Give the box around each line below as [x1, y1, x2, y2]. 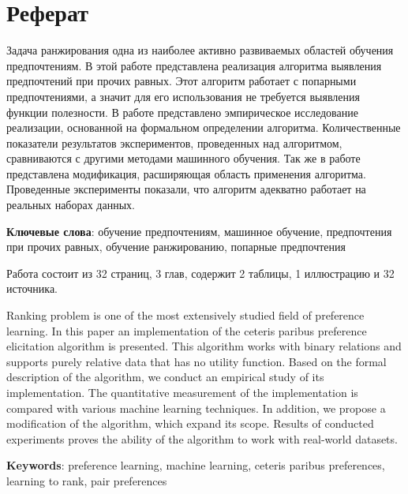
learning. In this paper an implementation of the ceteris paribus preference [6, 322, 367, 339]
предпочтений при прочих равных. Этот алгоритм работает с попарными [6, 73, 357, 89]
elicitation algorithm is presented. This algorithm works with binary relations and [6, 338, 402, 354]
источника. [6, 280, 58, 297]
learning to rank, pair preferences [6, 472, 167, 488]
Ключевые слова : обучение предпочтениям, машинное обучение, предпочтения [6, 223, 392, 239]
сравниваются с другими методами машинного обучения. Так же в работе [6, 150, 361, 167]
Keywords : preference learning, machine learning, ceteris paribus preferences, [6, 457, 385, 473]
